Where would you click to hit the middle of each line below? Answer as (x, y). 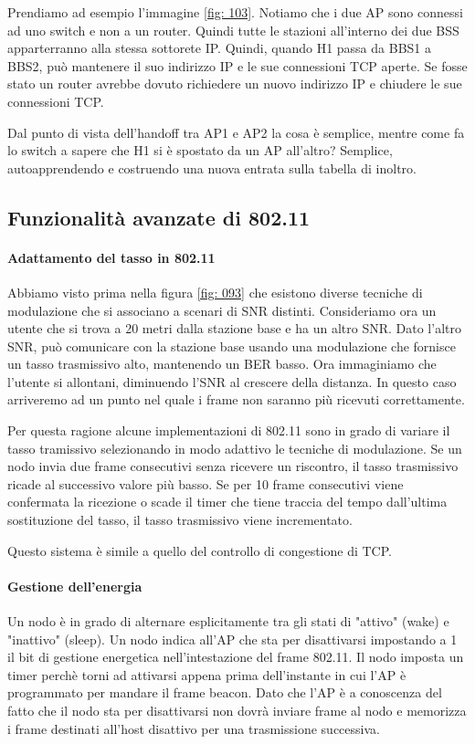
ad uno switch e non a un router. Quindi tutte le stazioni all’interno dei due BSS (233, 30)
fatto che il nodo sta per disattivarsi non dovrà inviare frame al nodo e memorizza (237, 710)
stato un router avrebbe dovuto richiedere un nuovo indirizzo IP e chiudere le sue (235, 84)
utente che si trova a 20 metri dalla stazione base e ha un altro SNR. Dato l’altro (234, 328)
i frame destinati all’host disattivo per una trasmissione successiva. (194, 728)
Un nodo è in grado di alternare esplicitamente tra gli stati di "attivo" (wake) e (228, 621)
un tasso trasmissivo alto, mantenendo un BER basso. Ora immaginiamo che (222, 364)
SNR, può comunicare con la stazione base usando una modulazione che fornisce (232, 346)
